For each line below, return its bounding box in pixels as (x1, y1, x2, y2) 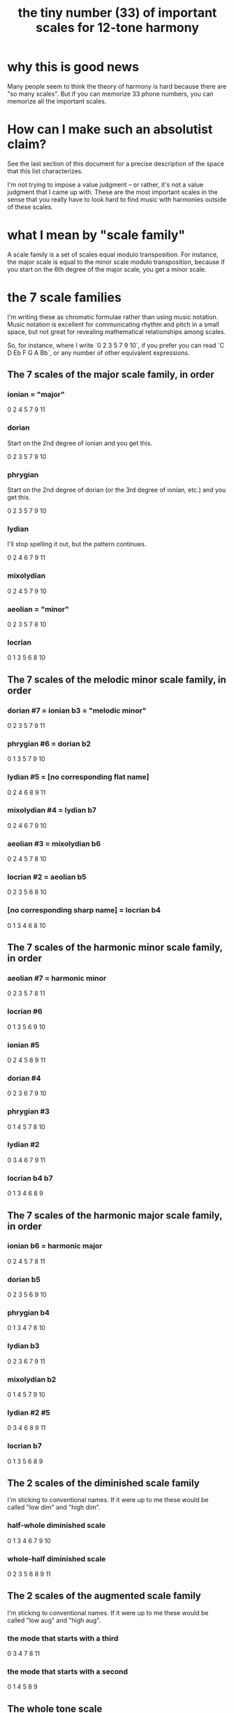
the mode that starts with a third (7, 1633, 119, 1643)
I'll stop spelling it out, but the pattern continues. (7, 540, 147, 548)
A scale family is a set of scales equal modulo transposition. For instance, (7, 250, 219, 258)
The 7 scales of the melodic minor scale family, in (7, 673, 227, 685)
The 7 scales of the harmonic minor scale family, (7, 942, 223, 954)
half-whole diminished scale (7, 1521, 106, 1531)
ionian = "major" (7, 390, 65, 400)
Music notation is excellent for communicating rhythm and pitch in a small (7, 320, 219, 328)
